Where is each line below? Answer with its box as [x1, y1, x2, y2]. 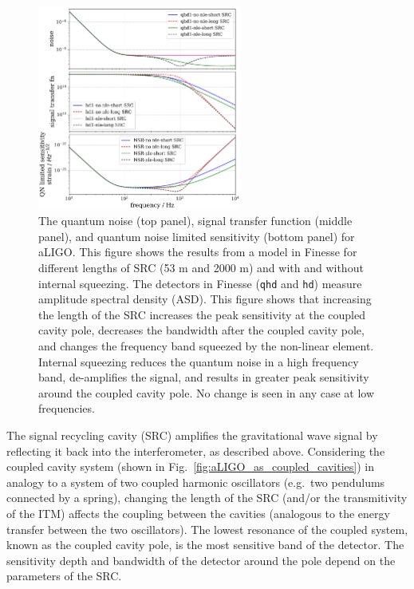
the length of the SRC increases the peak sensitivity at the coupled [38, 306, 366, 322]
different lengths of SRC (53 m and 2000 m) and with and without [38, 259, 364, 275]
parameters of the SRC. [6, 567, 122, 584]
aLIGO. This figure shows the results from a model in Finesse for [38, 243, 357, 260]
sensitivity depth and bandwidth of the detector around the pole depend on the [6, 551, 396, 568]
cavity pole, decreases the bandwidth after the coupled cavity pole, [38, 322, 365, 338]
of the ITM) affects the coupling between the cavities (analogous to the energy [6, 504, 390, 521]
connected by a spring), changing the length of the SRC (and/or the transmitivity [6, 489, 408, 506]
